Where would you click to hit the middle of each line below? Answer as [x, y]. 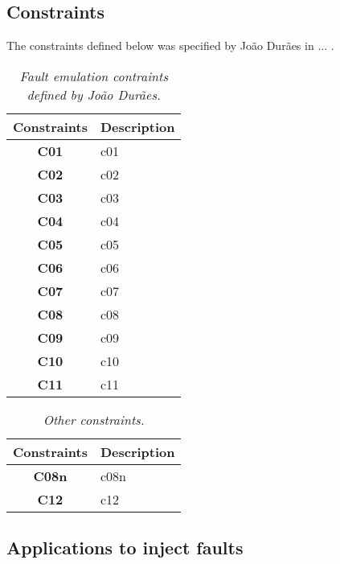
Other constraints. [94, 419]
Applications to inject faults [125, 548]
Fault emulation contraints [94, 76]
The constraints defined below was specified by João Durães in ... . [170, 45]
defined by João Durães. [94, 94]
